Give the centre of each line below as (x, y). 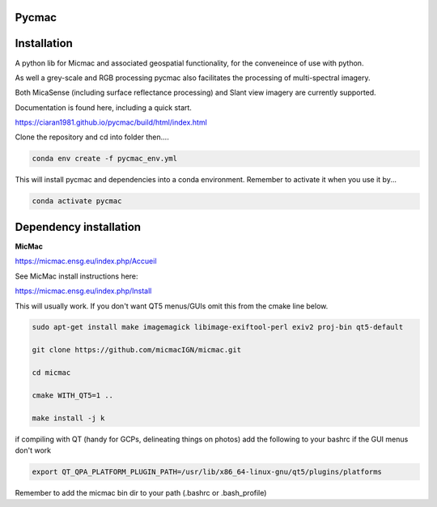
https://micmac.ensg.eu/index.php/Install (83, 291)
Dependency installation (78, 227)
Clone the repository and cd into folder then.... (92, 137)
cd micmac (51, 373)
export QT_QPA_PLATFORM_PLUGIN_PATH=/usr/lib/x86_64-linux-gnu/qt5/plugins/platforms (207, 471)
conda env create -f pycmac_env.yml (105, 159)
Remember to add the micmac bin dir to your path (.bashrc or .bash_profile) (141, 492)
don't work (33, 450)
